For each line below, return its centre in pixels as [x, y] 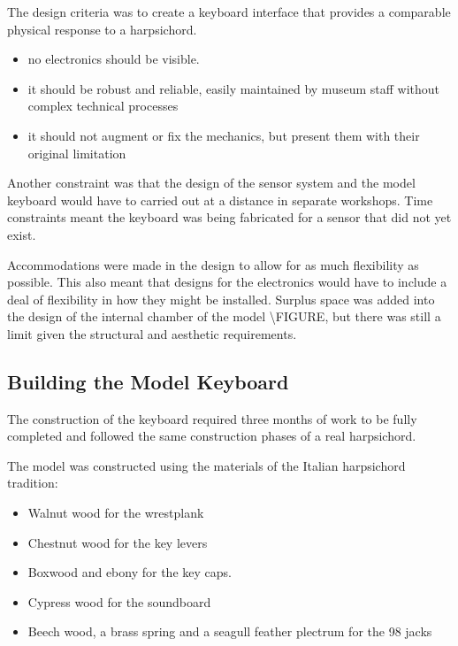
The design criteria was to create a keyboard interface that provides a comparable [229, 12]
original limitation [77, 153]
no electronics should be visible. [114, 59]
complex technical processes [103, 106]
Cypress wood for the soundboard [119, 601]
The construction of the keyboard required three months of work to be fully [212, 418]
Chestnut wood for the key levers [118, 542]
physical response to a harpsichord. [102, 29]
